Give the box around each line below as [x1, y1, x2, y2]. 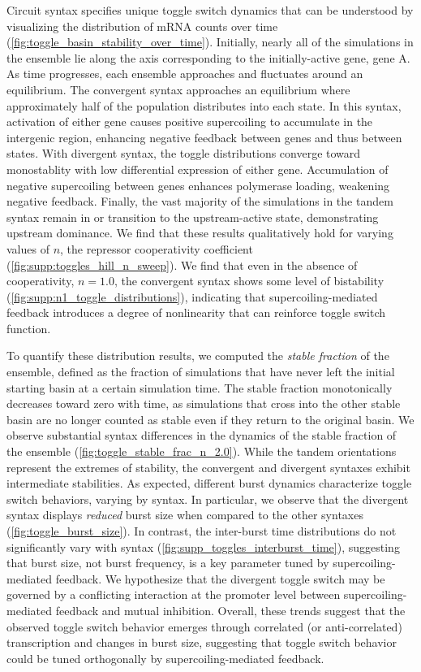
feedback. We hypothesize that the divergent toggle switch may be [55, 570, 385, 587]
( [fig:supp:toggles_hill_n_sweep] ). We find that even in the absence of [6, 256, 358, 273]
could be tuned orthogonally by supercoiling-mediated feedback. [6, 649, 324, 666]
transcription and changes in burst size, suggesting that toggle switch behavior [6, 634, 397, 651]
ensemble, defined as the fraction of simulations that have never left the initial [6, 363, 395, 380]
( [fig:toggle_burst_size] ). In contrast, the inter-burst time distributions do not [6, 522, 397, 539]
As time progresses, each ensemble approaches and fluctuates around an [6, 65, 363, 82]
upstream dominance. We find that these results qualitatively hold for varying [6, 224, 393, 241]
